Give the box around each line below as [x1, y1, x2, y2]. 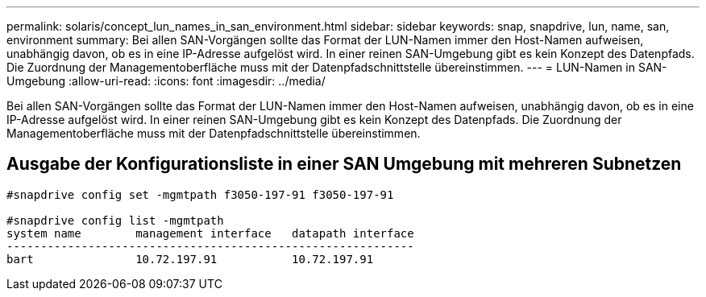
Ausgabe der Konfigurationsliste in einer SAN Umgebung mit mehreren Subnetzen [6, 154, 682, 175]
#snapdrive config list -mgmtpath [6, 213, 224, 227]
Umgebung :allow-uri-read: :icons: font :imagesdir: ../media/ [6, 74, 326, 88]
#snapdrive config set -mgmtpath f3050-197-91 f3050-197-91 [6, 188, 394, 201]
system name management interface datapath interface [6, 226, 414, 240]
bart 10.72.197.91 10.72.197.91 [6, 252, 374, 266]
